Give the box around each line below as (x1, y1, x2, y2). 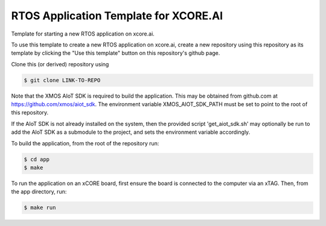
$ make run (24, 204, 56, 211)
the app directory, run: (11, 188, 67, 195)
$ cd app (24, 155, 50, 163)
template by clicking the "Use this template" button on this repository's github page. (11, 49, 220, 57)
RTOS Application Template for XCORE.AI (11, 9, 223, 22)
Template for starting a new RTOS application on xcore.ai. (11, 30, 155, 37)
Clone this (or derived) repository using (11, 60, 109, 67)
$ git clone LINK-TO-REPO (24, 77, 101, 84)
